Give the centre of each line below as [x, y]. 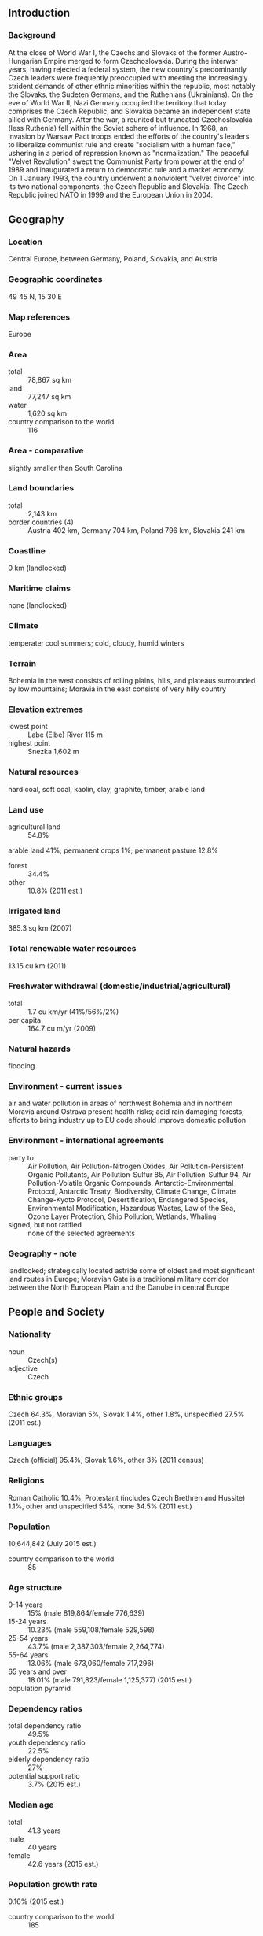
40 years [42, 1847]
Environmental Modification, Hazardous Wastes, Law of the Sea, [131, 1208]
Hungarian [25, 61]
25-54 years [28, 1638]
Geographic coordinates [55, 279]
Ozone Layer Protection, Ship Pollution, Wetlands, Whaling [122, 1216]
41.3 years [44, 1831]
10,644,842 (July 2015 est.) [52, 1543]
